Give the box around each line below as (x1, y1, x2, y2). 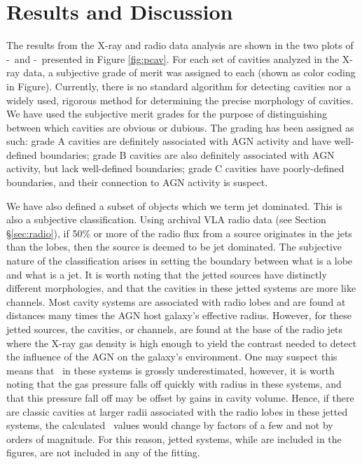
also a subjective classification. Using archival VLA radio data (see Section (6, 212, 326, 227)
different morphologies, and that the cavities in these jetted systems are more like (6, 281, 356, 295)
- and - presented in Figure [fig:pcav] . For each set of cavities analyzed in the (6, 51, 340, 66)
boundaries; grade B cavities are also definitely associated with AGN (40, 147, 335, 162)
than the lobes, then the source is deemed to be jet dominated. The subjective (6, 239, 342, 254)
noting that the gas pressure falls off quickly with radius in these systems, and (6, 377, 342, 391)
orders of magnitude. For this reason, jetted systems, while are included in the (6, 431, 342, 446)
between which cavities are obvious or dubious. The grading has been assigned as (6, 120, 354, 134)
